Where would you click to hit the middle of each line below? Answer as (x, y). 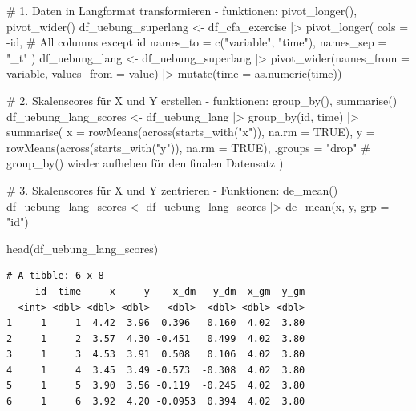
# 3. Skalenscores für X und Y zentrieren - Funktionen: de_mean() (172, 189)
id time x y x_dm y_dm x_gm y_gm (170, 291)
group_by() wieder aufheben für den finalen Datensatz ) (145, 163)
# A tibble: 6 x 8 (55, 276)
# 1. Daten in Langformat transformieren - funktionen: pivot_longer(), (182, 10)
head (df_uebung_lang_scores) (83, 248)
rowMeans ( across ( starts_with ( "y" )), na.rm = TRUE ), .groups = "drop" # (188, 147)
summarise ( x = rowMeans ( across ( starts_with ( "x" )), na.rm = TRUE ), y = (191, 132)
